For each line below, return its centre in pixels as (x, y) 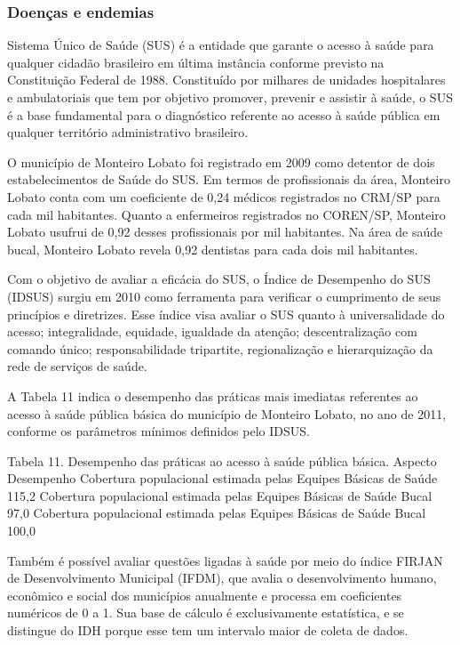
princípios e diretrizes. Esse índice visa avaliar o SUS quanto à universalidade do (226, 314)
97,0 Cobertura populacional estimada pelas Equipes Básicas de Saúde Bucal (217, 513)
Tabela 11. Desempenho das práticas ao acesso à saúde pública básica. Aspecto (222, 460)
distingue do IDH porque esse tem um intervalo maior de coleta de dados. (208, 630)
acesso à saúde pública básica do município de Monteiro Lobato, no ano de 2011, (227, 413)
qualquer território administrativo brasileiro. (128, 132)
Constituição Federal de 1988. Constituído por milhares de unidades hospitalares (226, 80)
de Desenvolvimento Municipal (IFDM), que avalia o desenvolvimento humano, (222, 578)
